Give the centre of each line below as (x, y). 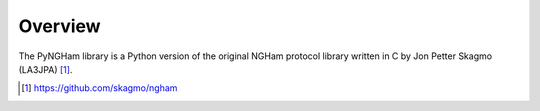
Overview (59, 26)
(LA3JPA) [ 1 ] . (45, 69)
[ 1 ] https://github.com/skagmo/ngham (99, 88)
